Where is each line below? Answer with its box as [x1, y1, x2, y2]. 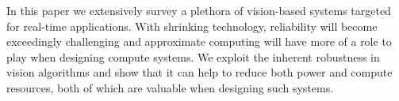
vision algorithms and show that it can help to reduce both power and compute [6, 64, 393, 80]
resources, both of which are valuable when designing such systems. [6, 79, 334, 95]
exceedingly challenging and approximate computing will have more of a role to [6, 33, 392, 50]
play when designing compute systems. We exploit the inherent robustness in [6, 48, 380, 65]
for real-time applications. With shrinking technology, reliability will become [6, 17, 378, 34]
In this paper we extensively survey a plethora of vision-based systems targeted [6, 2, 391, 18]
